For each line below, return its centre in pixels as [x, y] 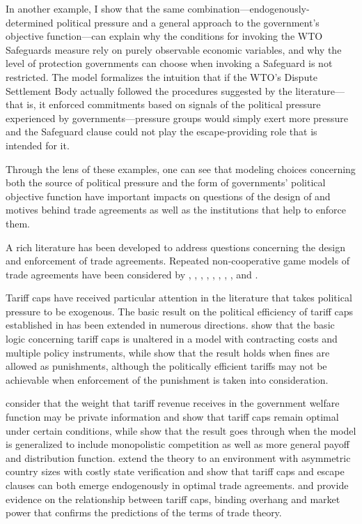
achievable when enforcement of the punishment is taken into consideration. [167, 379]
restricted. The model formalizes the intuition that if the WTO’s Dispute [162, 76]
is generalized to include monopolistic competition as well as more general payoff [178, 444]
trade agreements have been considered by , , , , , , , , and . [132, 274]
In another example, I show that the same [95, 8]
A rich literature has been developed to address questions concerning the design [175, 247]
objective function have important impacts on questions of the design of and [168, 196]
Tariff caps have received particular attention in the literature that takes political [179, 298]
